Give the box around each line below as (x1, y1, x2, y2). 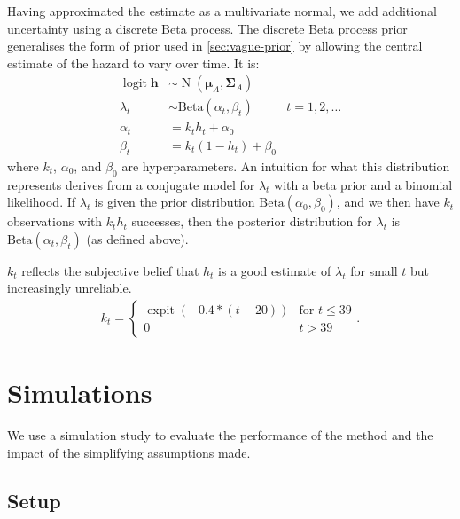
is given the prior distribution (94, 193, 255, 211)
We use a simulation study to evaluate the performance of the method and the (7, 426, 433, 444)
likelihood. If (7, 193, 76, 211)
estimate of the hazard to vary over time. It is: (7, 53, 260, 72)
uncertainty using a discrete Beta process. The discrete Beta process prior (7, 19, 408, 37)
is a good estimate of (218, 261, 331, 279)
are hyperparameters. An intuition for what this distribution (121, 156, 450, 175)
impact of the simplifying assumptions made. (7, 443, 251, 461)
